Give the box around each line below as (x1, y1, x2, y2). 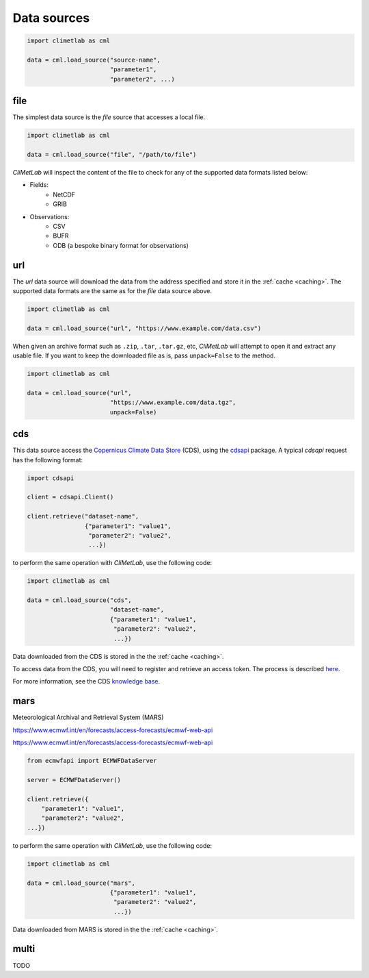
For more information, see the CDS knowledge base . (12, 677, 161, 686)
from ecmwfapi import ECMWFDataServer (27, 757, 157, 765)
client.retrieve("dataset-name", (27, 512, 139, 521)
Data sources (12, 10, 90, 25)
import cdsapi (27, 474, 74, 482)
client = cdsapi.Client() (27, 493, 114, 501)
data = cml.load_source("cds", (27, 597, 133, 604)
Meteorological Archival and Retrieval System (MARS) (12, 713, 164, 722)
